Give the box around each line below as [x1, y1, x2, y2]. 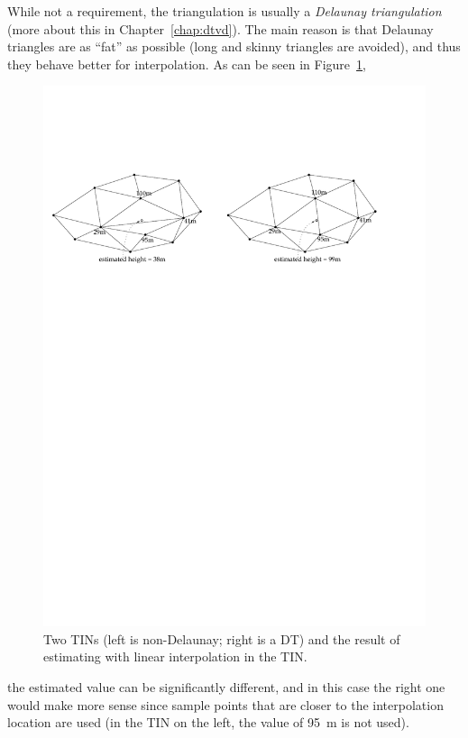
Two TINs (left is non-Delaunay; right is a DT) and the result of [43, 629, 400, 648]
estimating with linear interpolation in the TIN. [43, 647, 307, 666]
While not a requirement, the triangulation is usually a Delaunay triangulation [7, 2, 442, 20]
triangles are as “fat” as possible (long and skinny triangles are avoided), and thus [7, 37, 461, 56]
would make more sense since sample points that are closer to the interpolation [7, 695, 444, 714]
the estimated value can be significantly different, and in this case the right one [7, 678, 445, 697]
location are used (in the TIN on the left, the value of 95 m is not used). [7, 713, 409, 732]
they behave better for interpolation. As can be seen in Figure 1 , [7, 54, 366, 73]
